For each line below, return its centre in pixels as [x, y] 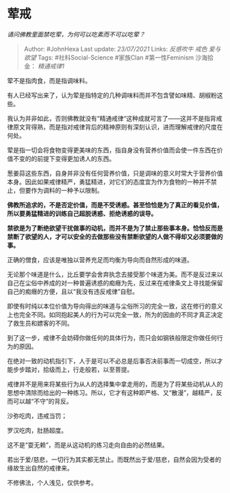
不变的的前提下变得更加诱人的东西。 [64, 158]
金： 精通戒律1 [44, 66]
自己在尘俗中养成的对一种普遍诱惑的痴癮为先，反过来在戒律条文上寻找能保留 [115, 282]
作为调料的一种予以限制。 [67, 190]
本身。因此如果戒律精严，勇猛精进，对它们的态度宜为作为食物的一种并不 [109, 182]
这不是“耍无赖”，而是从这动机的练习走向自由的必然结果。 [88, 445]
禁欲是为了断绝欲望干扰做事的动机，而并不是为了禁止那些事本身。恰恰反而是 [115, 228]
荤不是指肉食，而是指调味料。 [49, 80]
